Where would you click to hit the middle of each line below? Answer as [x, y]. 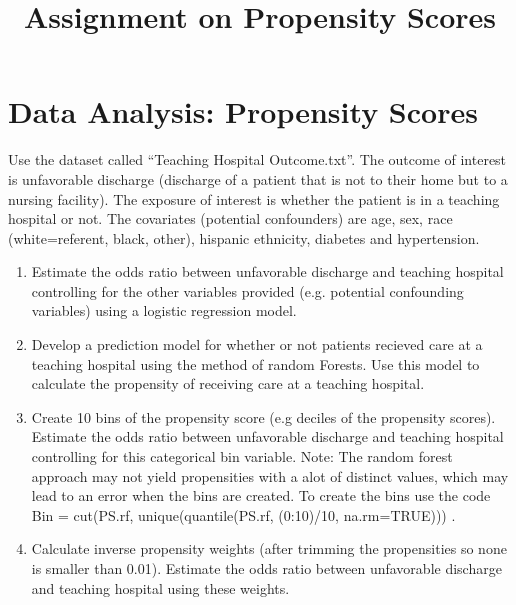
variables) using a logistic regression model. [164, 310]
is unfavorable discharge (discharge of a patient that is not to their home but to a [258, 178]
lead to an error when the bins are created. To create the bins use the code [261, 495]
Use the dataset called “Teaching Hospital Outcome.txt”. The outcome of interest [257, 159]
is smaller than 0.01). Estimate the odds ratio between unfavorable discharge [266, 568]
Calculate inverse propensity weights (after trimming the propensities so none [269, 548]
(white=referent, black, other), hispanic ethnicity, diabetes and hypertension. [244, 237]
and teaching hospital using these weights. [160, 587]
